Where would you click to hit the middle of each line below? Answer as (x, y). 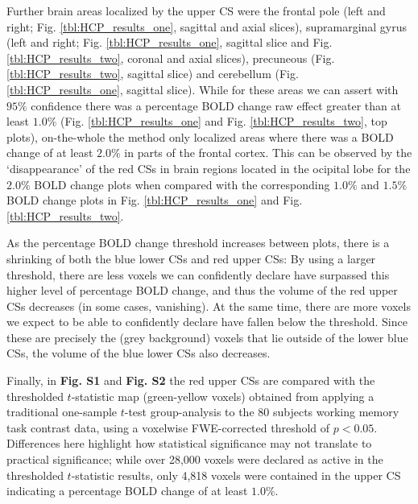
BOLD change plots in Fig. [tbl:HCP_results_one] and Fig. (155, 200)
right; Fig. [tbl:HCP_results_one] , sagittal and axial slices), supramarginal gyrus (207, 26)
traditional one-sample (62, 412)
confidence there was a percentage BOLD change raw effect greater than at (216, 105)
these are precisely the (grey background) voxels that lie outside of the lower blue (207, 337)
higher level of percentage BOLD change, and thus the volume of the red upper (202, 290)
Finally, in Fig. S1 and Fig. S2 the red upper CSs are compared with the (191, 380)
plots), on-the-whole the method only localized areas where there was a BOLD (200, 136)
